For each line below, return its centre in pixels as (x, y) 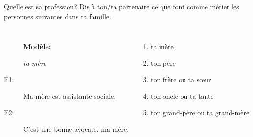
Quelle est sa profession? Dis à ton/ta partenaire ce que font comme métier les (122, 6)
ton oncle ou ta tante (182, 96)
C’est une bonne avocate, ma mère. (76, 129)
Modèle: (37, 46)
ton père (163, 63)
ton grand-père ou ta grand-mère (200, 112)
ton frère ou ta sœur (181, 79)
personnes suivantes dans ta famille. (57, 16)
